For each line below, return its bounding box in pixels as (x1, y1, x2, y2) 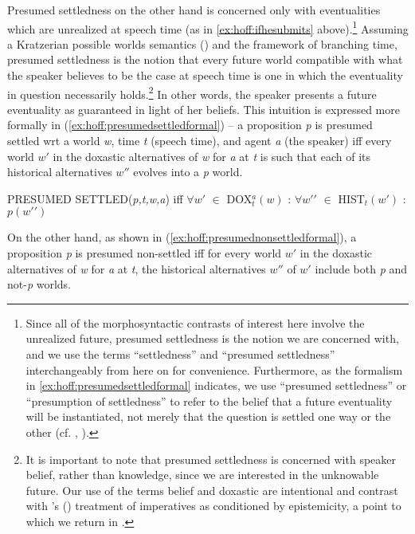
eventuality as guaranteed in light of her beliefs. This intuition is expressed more (7, 100, 400, 117)
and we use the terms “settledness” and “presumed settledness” (25, 346, 335, 362)
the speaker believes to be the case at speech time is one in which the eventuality (7, 67, 403, 84)
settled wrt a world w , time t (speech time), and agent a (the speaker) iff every (7, 132, 392, 149)
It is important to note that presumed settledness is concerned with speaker (25, 450, 397, 467)
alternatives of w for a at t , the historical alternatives (7, 260, 266, 277)
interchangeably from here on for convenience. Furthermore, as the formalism (25, 361, 403, 378)
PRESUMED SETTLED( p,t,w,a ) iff (7, 190, 183, 206)
